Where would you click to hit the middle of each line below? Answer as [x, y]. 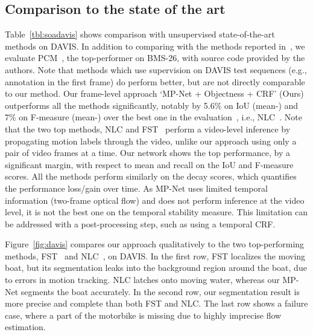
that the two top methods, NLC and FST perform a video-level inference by [148, 128]
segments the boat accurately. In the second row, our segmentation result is [160, 291]
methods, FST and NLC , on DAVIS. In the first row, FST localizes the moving [155, 255]
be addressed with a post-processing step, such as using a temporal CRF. [140, 223]
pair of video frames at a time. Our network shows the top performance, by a [147, 153]
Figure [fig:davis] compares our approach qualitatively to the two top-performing [155, 244]
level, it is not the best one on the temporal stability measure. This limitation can [156, 212]
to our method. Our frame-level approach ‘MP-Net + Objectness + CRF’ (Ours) [154, 93]
